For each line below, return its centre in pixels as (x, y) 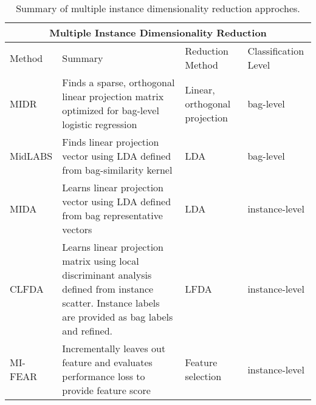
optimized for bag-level (111, 110)
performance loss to (104, 376)
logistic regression (100, 124)
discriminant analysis (107, 275)
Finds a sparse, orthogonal (118, 82)
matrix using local (101, 261)
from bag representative (112, 215)
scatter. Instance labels (111, 303)
